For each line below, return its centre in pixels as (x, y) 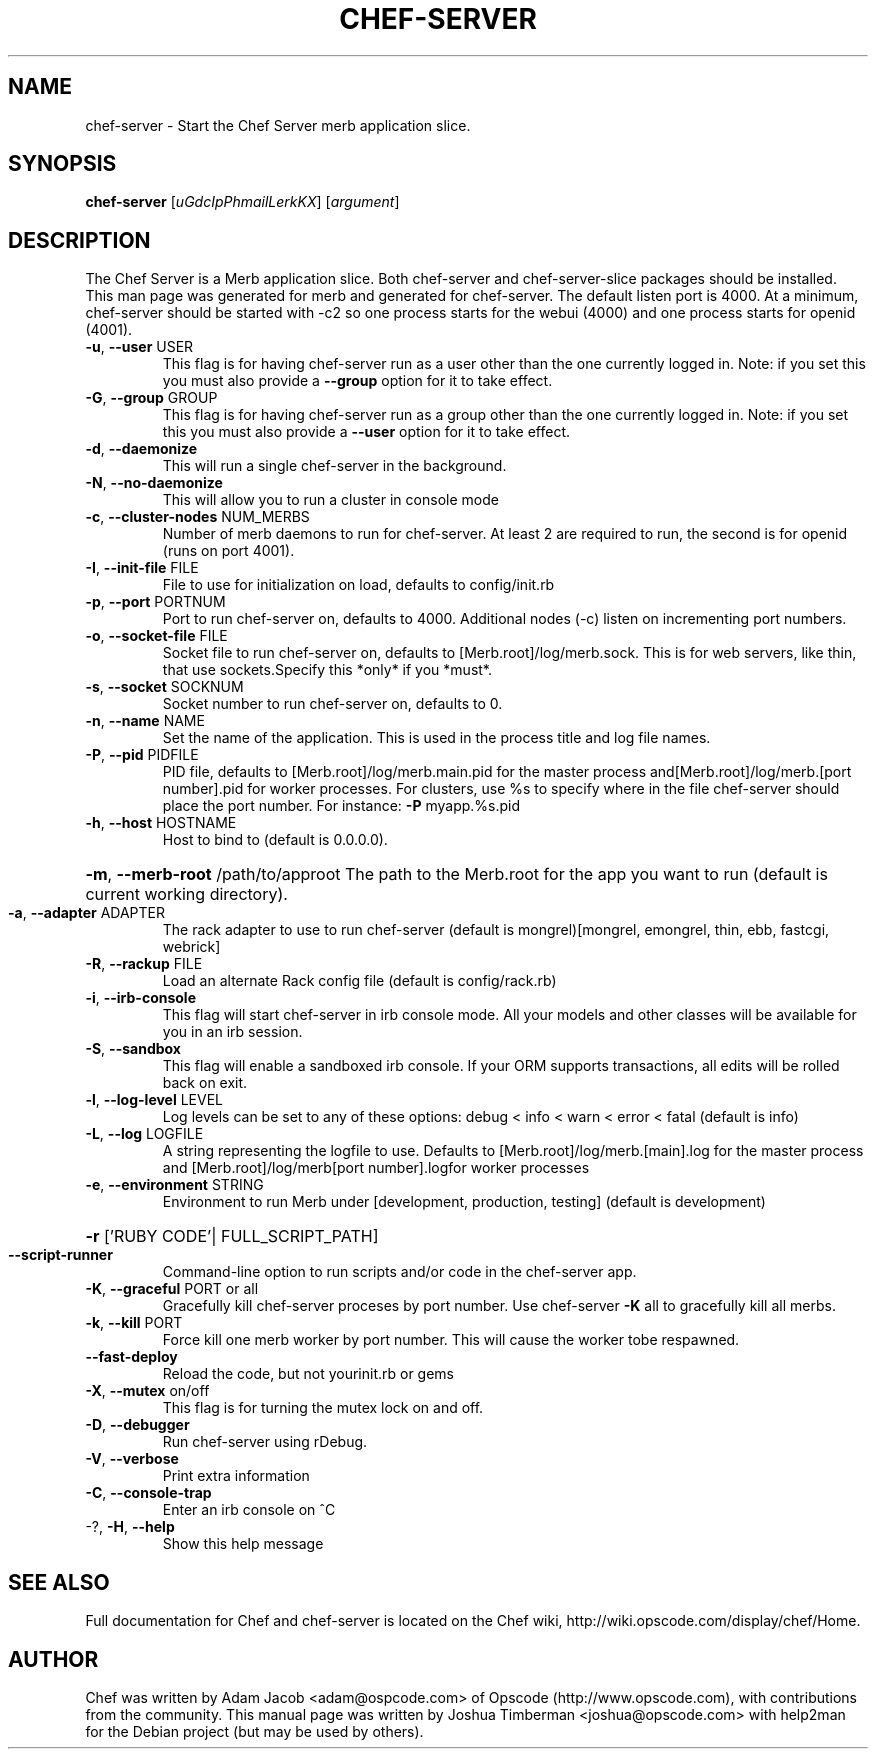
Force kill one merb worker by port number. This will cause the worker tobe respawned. (451, 1340)
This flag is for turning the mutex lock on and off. (323, 1408)
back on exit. (205, 1083)
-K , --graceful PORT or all (172, 1289)
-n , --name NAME (145, 721)
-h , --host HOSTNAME (161, 823)
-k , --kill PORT (134, 1323)
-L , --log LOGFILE (144, 1134)
